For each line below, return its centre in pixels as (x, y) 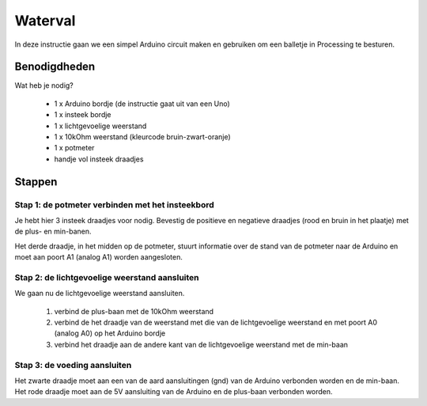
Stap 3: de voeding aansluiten (73, 365)
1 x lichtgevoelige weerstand (100, 126)
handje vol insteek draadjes (99, 159)
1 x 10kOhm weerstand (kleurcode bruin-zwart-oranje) (142, 137)
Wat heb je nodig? (44, 85)
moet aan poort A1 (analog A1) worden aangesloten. (99, 257)
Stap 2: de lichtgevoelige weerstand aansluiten (107, 277)
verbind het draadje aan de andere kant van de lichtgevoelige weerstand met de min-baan (201, 344)
